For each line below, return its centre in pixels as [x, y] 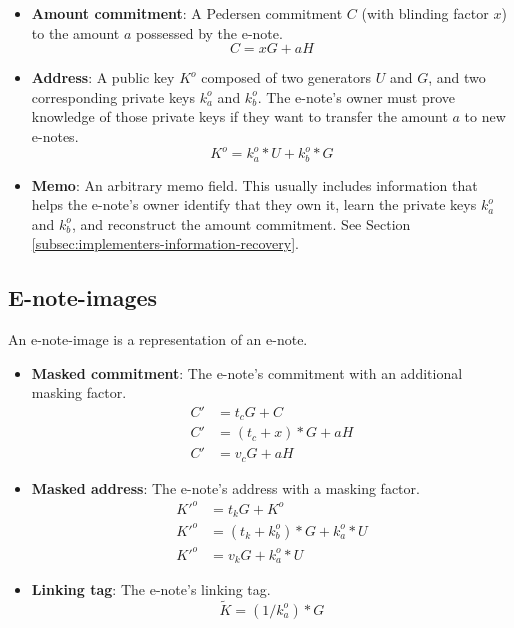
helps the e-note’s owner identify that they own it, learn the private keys [254, 204]
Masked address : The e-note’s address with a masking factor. [225, 487]
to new [485, 116]
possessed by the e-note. [209, 32]
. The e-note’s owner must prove [356, 96]
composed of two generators [286, 77]
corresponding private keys [113, 96]
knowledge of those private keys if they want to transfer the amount [239, 116]
